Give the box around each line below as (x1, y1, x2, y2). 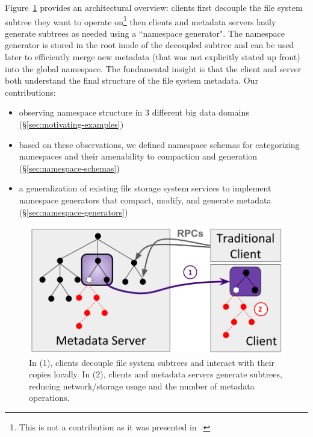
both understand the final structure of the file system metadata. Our (5, 74, 258, 87)
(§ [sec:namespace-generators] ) (19, 205, 128, 218)
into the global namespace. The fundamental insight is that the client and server (5, 62, 302, 75)
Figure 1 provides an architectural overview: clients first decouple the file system (5, 1, 303, 13)
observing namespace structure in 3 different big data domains (19, 106, 249, 119)
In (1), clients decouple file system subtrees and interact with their (29, 356, 275, 368)
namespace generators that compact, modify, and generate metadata (19, 193, 271, 206)
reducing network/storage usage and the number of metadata (29, 379, 255, 392)
